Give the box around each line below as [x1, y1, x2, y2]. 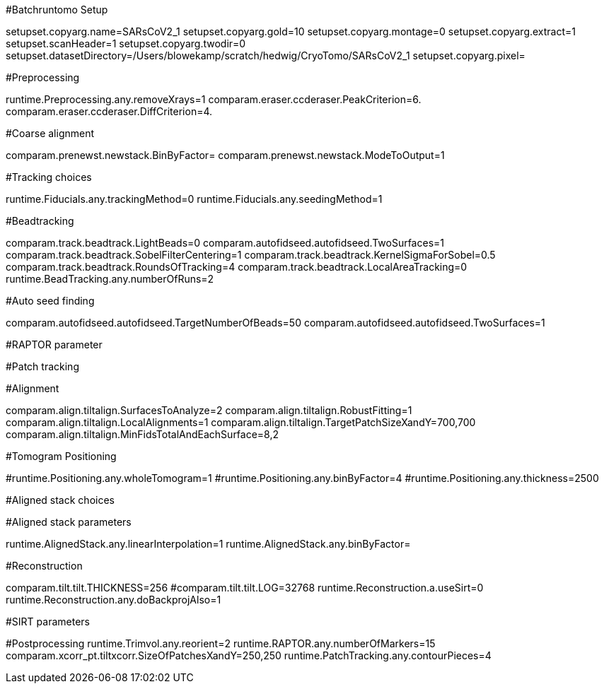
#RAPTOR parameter [6, 338, 103, 351]
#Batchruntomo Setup [6, 4, 108, 16]
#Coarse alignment [6, 127, 95, 139]
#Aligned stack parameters [6, 516, 132, 528]
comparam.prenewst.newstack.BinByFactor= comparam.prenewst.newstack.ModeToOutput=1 [6, 149, 445, 161]
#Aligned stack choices [6, 494, 115, 506]
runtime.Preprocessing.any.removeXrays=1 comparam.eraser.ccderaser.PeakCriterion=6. [6, 93, 422, 105]
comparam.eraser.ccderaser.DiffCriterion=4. [6, 105, 213, 117]
